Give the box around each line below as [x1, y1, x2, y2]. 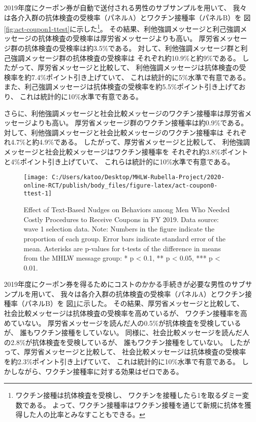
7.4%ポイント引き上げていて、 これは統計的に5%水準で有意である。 [31, 72, 250, 82]
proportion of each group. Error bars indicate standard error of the [24, 233, 225, 243]
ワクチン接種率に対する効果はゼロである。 [45, 366, 183, 376]
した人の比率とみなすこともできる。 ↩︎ [22, 409, 145, 420]
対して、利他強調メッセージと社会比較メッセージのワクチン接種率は [4, 127, 224, 137]
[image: [24, 174, 49, 181]
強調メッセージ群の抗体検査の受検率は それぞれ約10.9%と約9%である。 [10, 52, 240, 63]
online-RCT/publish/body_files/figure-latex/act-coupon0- [24, 182, 218, 189]
